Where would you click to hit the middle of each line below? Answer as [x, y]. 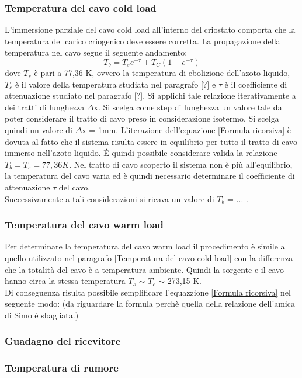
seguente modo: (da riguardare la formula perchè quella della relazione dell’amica [150, 304]
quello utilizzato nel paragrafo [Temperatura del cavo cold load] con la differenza [149, 257]
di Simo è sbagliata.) [42, 315]
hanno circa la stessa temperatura [65, 281]
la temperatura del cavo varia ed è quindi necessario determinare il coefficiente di [150, 176]
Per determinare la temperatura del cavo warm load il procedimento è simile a [145, 246]
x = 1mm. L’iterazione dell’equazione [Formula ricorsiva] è [186, 129]
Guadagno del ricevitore [63, 341]
